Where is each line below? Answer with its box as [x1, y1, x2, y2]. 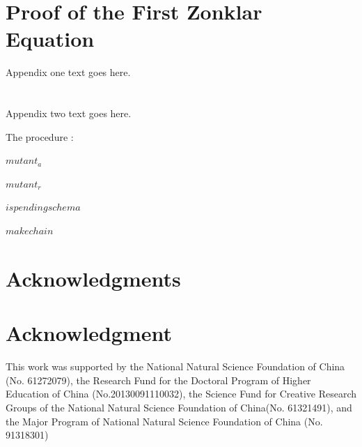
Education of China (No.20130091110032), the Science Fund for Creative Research [6, 386, 357, 401]
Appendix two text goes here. [6, 106, 132, 121]
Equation [6, 24, 95, 53]
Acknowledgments [6, 264, 181, 292]
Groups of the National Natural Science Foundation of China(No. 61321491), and [6, 400, 352, 414]
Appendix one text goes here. [6, 65, 131, 79]
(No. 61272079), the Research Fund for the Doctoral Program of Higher [6, 372, 311, 387]
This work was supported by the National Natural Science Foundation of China [6, 359, 345, 374]
